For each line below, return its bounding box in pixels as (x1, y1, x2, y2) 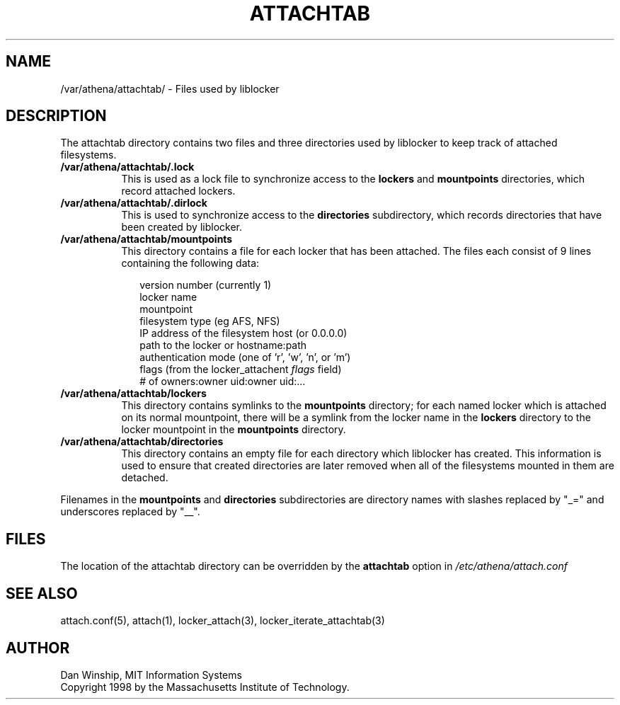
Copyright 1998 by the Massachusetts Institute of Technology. (60, 680, 350, 693)
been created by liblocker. (121, 221, 243, 234)
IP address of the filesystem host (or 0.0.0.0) (139, 327, 348, 340)
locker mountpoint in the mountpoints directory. (121, 423, 346, 436)
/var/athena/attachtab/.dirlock (60, 197, 207, 210)
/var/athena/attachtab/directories (60, 435, 224, 448)
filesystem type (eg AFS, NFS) (139, 315, 280, 328)
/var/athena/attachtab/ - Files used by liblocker (60, 82, 280, 95)
